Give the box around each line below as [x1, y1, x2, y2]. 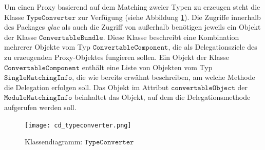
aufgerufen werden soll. [4, 101, 77, 112]
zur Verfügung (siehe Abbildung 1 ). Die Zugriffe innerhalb [78, 11, 261, 22]
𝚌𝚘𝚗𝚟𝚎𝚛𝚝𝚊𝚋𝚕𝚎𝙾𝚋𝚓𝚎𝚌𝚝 [171, 84, 235, 92]
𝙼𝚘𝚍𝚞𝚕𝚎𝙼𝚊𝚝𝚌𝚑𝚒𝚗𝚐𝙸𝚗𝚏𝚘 [4, 94, 72, 102]
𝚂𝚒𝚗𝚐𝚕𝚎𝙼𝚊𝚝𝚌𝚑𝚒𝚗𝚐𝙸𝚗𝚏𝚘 [4, 74, 72, 82]
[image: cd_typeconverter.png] [25, 121, 131, 129]
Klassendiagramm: [25, 136, 83, 147]
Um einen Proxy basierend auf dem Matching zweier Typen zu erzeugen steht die [4, 2, 260, 12]
